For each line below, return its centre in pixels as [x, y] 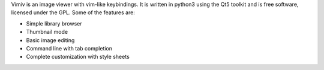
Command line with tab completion [69, 48]
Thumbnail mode [47, 32]
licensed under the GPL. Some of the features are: [73, 12]
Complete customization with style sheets [78, 57]
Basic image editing [50, 40]
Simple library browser [54, 23]
